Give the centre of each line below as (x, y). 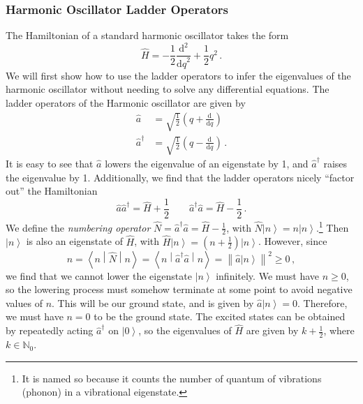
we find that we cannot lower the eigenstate (99, 275)
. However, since (292, 241)
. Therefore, (323, 302)
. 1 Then (332, 226)
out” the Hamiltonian (52, 191)
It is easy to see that (50, 164)
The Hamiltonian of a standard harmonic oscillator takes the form (147, 35)
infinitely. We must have (268, 275)
